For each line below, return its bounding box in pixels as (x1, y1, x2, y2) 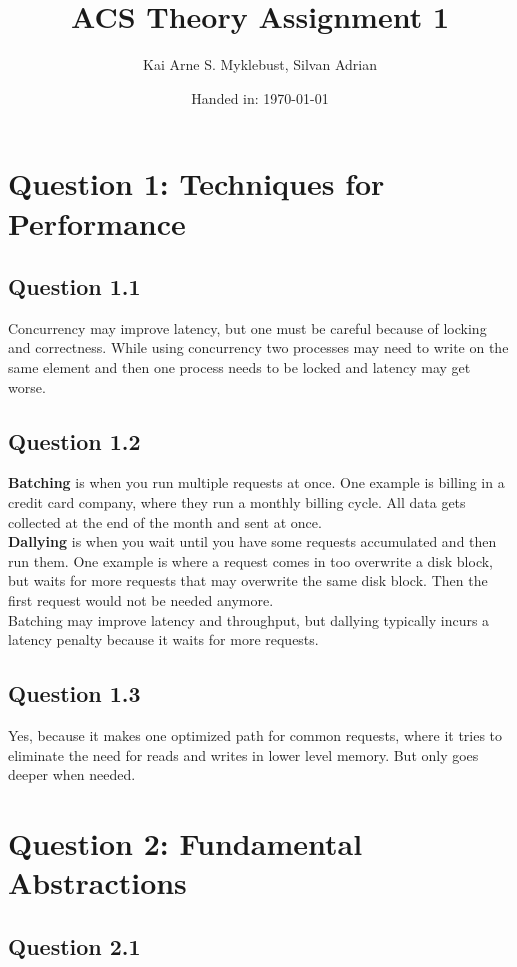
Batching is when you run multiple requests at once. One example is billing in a (8, 472, 505, 493)
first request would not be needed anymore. (8, 590, 274, 611)
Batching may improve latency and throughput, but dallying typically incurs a (8, 609, 490, 630)
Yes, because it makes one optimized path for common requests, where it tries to (8, 725, 503, 746)
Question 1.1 (8, 271, 141, 302)
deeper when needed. (8, 764, 136, 785)
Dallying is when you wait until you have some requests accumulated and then (8, 531, 497, 552)
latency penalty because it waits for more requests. (8, 629, 319, 650)
